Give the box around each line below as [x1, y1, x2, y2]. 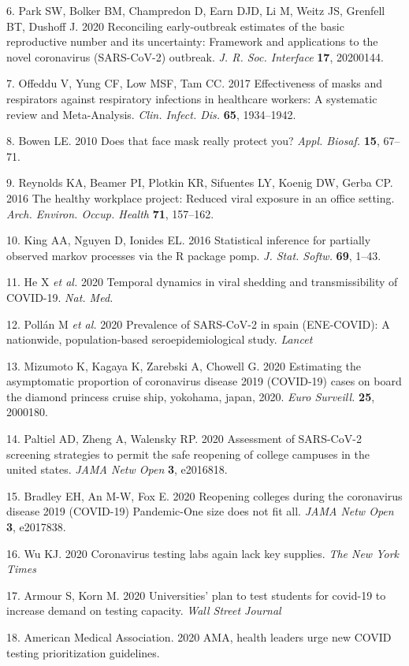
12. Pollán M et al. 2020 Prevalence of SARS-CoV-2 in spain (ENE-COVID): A [6, 315, 390, 332]
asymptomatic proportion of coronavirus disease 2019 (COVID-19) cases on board [6, 373, 402, 389]
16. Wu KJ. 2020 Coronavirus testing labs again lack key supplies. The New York [6, 545, 399, 561]
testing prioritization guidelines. [6, 644, 160, 660]
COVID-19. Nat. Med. [6, 288, 113, 305]
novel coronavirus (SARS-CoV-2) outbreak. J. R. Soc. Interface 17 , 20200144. [6, 48, 384, 65]
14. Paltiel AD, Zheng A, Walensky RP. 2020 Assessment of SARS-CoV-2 [6, 430, 362, 447]
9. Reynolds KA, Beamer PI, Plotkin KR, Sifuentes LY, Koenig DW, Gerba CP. [6, 174, 393, 191]
